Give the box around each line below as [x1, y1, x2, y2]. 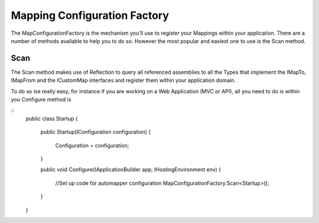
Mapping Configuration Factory [11, 9, 170, 22]
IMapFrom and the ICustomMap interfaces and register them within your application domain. [11, 77, 236, 84]
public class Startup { [25, 115, 78, 122]
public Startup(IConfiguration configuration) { [40, 129, 151, 136]
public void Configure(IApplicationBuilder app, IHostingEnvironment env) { [40, 166, 222, 173]
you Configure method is [11, 96, 71, 103]
